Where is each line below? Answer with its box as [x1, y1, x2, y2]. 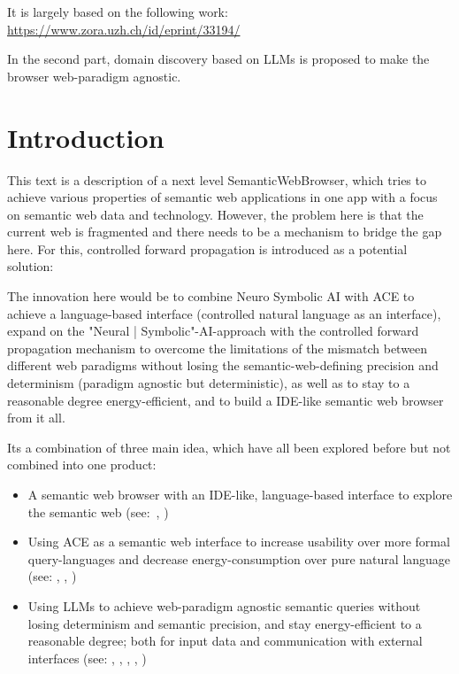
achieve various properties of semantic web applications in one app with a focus [7, 188, 438, 206]
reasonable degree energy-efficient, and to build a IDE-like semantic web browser [7, 391, 444, 409]
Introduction [7, 119, 164, 155]
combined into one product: [7, 455, 157, 474]
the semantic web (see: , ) [27, 502, 169, 521]
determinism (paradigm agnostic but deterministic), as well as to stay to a [7, 374, 410, 392]
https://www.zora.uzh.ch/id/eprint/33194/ [7, 19, 241, 38]
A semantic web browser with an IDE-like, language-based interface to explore [27, 485, 453, 503]
